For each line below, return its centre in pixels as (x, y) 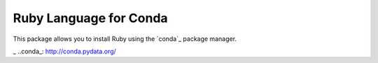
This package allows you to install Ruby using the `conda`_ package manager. (125, 39)
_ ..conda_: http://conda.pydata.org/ (65, 51)
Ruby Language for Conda (90, 18)
